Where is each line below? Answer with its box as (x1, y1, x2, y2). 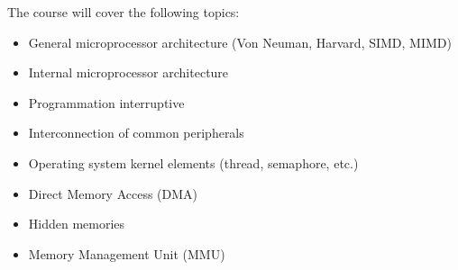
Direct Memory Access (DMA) (28, 184, 198, 202)
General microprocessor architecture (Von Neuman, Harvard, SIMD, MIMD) (28, 32, 452, 51)
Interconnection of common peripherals (28, 123, 244, 142)
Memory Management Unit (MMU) (28, 244, 225, 263)
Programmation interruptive (28, 93, 185, 112)
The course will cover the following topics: (7, 3, 240, 21)
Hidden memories (28, 214, 125, 233)
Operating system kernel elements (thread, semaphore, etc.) (28, 153, 359, 172)
